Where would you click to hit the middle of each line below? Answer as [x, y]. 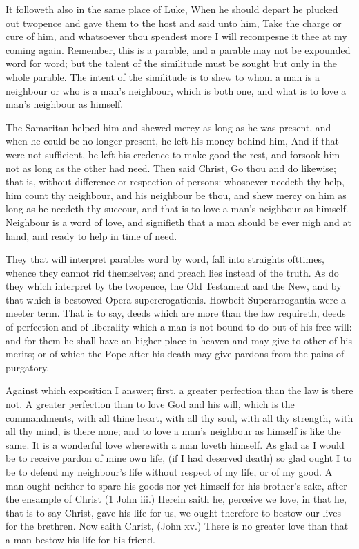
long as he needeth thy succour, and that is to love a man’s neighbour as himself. [177, 208]
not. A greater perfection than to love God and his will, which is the [150, 404]
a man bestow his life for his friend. [80, 539]
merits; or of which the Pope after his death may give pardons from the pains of [175, 354]
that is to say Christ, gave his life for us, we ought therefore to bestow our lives [174, 512]
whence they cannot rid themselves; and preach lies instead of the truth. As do [172, 272]
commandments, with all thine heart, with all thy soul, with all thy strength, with [179, 417]
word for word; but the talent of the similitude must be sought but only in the [171, 63]
